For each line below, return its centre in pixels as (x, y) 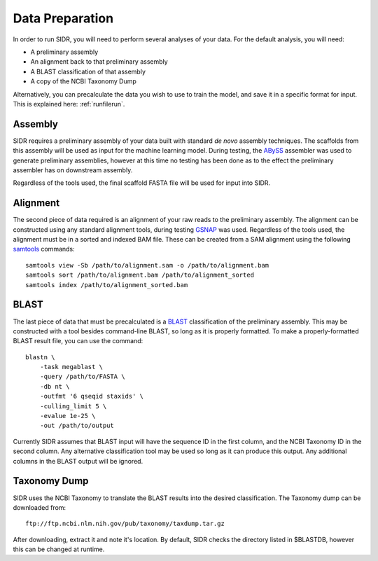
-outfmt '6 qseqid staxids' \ (91, 396)
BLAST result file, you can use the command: (78, 341)
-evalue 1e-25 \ (68, 416)
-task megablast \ (71, 367)
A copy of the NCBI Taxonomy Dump (83, 81)
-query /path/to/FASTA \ (82, 377)
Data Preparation (63, 18)
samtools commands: (44, 249)
